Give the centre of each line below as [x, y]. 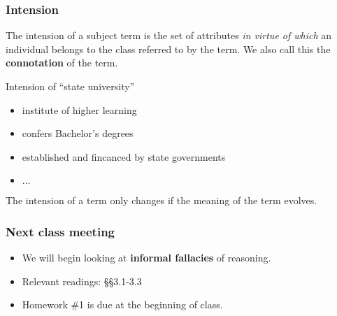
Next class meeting [60, 231]
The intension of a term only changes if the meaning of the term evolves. [162, 200]
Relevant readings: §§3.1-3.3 [82, 281]
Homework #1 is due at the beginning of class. [122, 304]
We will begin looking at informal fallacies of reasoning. [146, 258]
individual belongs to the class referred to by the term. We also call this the [168, 49]
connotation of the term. [62, 63]
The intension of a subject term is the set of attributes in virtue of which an [169, 35]
